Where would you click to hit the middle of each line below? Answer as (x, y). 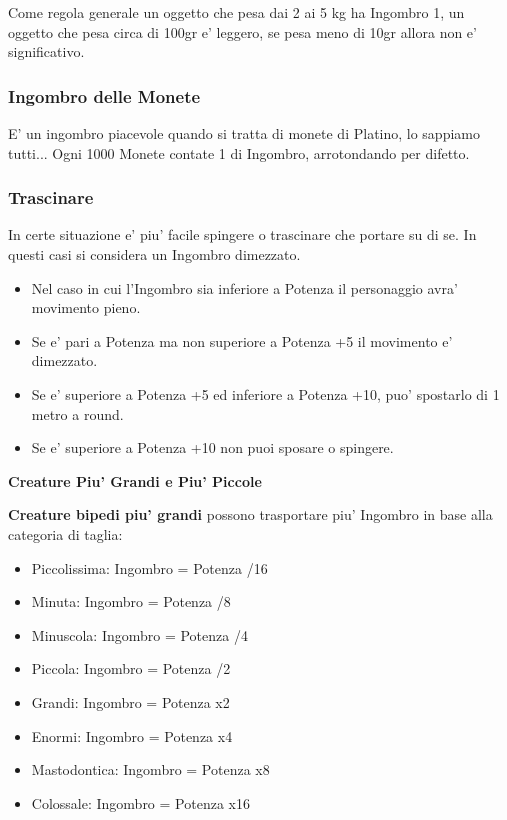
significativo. (46, 51)
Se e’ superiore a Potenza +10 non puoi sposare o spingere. (212, 447)
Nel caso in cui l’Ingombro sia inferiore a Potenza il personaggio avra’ (244, 287)
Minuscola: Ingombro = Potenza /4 (139, 634)
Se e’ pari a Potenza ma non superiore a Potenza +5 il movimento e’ (242, 340)
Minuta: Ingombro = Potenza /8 (131, 601)
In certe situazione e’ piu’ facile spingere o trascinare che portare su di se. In (242, 234)
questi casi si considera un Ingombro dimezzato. (154, 254)
